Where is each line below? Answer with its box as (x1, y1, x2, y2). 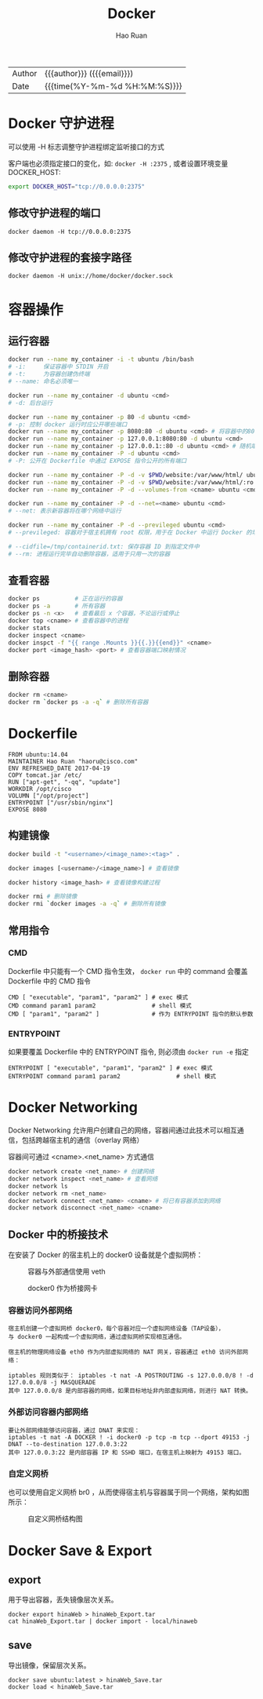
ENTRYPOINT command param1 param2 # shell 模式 (8, 1073, 217, 1081)
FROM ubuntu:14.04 (8, 750, 68, 758)
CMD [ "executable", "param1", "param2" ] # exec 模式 (8, 994, 189, 1001)
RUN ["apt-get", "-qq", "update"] (8, 778, 121, 786)
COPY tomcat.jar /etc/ (8, 771, 82, 779)
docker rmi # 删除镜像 (8, 892, 77, 901)
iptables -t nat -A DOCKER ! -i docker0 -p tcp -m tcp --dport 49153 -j (8, 1433, 250, 1441)
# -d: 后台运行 (8, 399, 53, 407)
